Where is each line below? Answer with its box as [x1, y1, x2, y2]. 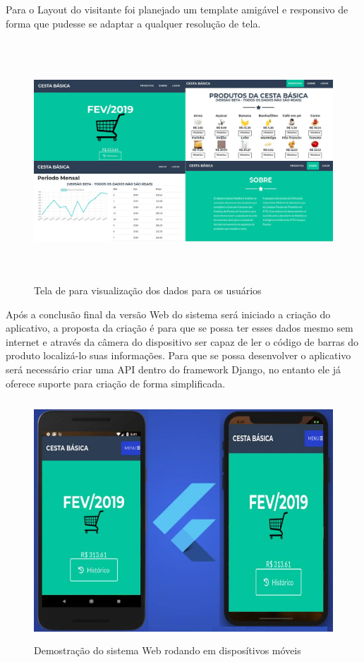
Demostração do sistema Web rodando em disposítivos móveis [34, 642, 301, 657]
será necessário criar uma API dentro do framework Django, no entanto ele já [6, 361, 341, 376]
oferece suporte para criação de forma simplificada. [6, 375, 226, 390]
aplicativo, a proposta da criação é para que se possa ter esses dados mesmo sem [6, 320, 353, 335]
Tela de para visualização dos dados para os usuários [34, 282, 262, 297]
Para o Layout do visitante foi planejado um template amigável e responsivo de [6, 2, 348, 16]
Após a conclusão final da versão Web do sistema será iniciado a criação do [6, 306, 331, 321]
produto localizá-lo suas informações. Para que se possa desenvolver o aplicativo [6, 348, 351, 363]
